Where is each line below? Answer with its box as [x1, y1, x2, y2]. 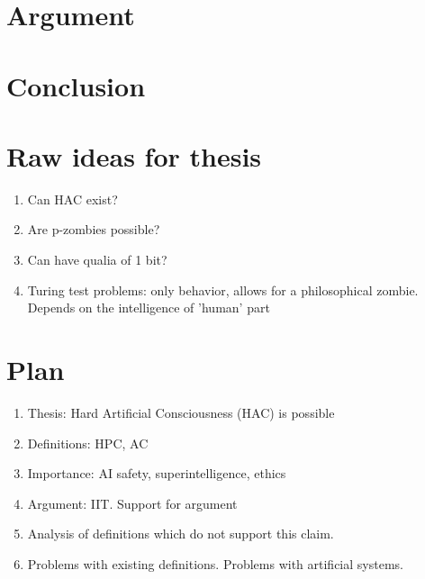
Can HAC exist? [27, 189, 118, 208]
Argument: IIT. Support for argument [27, 493, 238, 512]
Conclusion [6, 67, 146, 104]
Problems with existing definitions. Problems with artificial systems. [27, 554, 403, 573]
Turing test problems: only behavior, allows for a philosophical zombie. [27, 280, 419, 299]
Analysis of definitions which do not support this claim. [27, 524, 334, 543]
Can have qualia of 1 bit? [27, 250, 167, 269]
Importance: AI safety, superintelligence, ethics [27, 464, 286, 483]
